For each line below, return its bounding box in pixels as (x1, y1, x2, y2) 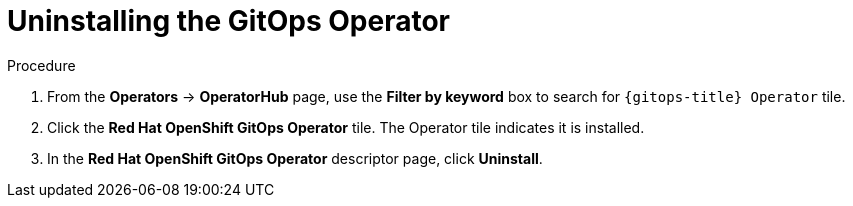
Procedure (7, 56, 76, 74)
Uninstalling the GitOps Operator (7, 4, 450, 38)
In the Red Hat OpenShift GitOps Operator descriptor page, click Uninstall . (47, 149, 543, 167)
